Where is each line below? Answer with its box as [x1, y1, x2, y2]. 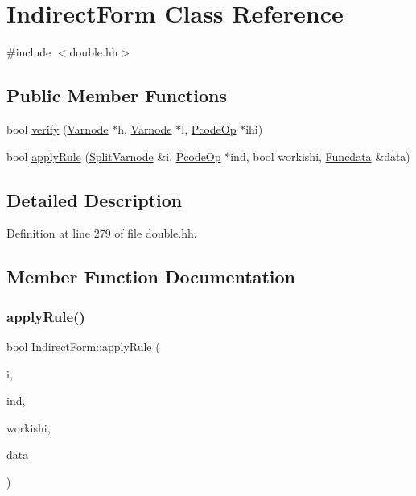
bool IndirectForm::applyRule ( [6, 337, 160, 354]
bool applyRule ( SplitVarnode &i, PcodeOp [6, 147, 221, 164]
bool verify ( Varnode [6, 120, 109, 137]
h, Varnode [117, 120, 172, 137]
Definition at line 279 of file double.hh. [6, 225, 197, 242]
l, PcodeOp [181, 120, 237, 137]
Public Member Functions [6, 83, 227, 108]
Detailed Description [6, 187, 183, 212]
